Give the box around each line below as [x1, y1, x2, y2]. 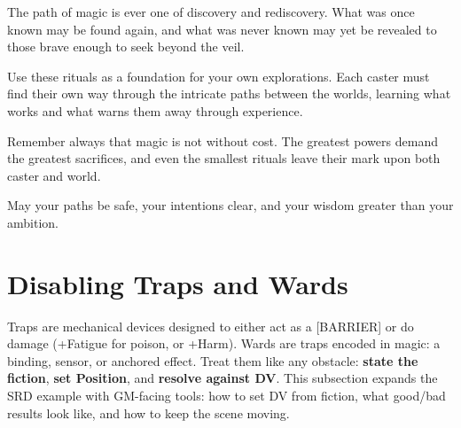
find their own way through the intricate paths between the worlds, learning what [7, 84, 451, 103]
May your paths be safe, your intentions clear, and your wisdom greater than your [7, 196, 454, 214]
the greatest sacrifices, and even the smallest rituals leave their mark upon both [7, 149, 441, 167]
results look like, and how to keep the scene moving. [7, 403, 290, 422]
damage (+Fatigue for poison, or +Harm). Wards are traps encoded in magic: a [7, 334, 441, 353]
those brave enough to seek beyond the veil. [7, 37, 245, 56]
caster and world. [7, 166, 101, 184]
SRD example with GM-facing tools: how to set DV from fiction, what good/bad [7, 386, 446, 405]
